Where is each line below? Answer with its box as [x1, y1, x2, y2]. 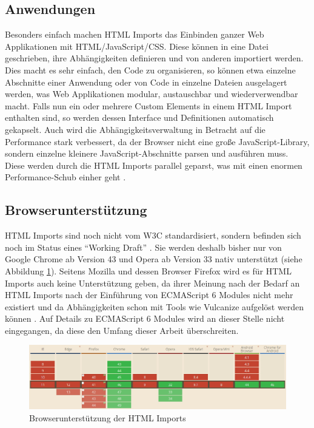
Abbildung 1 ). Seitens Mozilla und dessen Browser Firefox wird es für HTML [5, 264, 292, 277]
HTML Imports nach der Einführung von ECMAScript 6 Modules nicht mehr [5, 288, 293, 301]
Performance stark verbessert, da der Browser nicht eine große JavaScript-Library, [5, 135, 310, 148]
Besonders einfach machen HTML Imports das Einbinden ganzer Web [5, 28, 264, 41]
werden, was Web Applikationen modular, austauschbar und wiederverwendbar [5, 87, 298, 100]
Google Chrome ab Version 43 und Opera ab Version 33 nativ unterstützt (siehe [5, 253, 302, 265]
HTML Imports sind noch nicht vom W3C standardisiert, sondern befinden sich [5, 229, 301, 242]
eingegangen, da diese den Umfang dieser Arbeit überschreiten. [5, 324, 239, 336]
